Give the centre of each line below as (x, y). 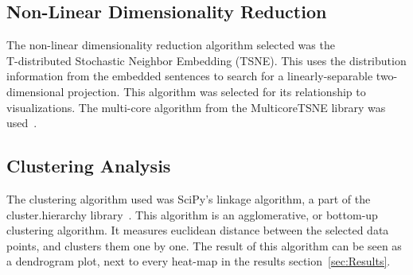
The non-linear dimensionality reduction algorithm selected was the (171, 45)
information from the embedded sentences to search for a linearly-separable (190, 76)
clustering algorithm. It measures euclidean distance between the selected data (198, 230)
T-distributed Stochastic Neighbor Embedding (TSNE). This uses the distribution (206, 60)
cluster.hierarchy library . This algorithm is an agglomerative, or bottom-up (192, 214)
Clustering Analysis (89, 166)
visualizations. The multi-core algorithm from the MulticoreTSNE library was (196, 107)
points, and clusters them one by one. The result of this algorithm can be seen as (204, 245)
